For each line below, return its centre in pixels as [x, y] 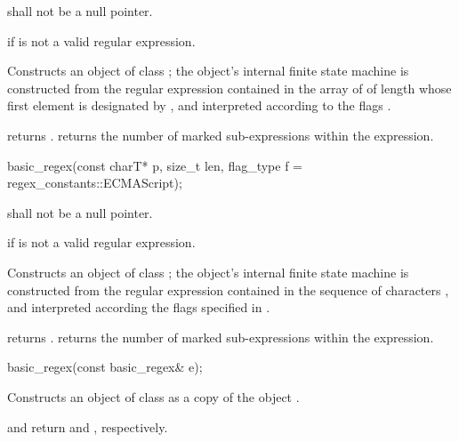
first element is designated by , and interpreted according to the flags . [199, 105]
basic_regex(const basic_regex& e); [105, 367]
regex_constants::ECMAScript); [95, 183]
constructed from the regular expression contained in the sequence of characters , [228, 289]
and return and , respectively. [88, 426]
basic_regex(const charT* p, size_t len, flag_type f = [155, 165]
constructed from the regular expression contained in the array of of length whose [229, 88]
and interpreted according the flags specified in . [139, 307]
